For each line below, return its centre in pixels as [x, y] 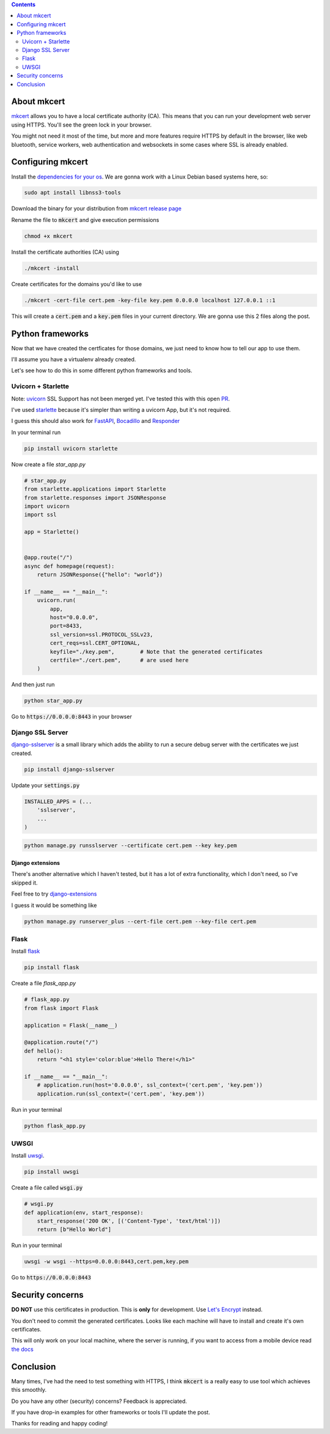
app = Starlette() [52, 532]
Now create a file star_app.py [48, 464]
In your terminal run [36, 432]
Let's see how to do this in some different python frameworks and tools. [102, 370]
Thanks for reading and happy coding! [60, 1424]
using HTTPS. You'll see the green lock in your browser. [82, 125]
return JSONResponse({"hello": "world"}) [100, 575]
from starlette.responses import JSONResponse [95, 498]
